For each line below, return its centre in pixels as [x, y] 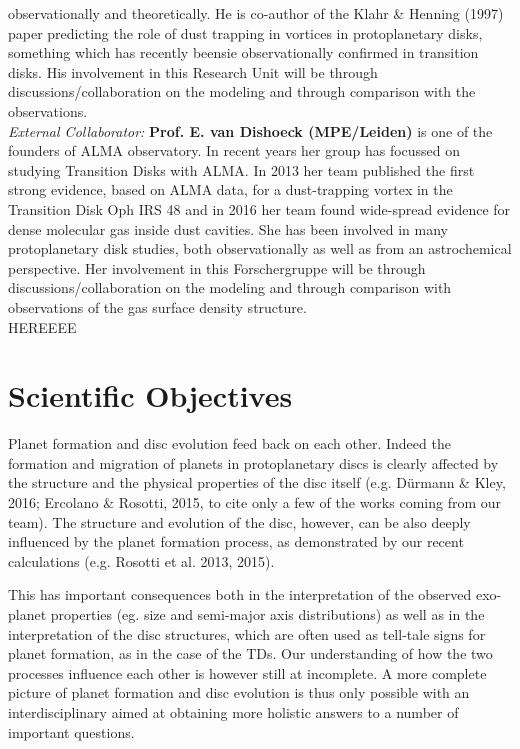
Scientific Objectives [150, 395]
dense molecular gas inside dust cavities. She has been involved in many [228, 228]
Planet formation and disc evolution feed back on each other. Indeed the [229, 443]
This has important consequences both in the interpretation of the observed [240, 594]
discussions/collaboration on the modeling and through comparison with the [242, 91]
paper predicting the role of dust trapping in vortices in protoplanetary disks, [245, 32]
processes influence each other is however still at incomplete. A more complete [247, 672]
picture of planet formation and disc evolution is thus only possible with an [239, 692]
